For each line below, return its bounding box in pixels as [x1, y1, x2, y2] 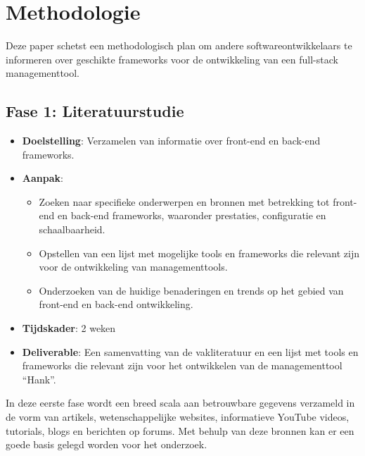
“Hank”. [22, 371, 56, 386]
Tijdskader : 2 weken [22, 321, 116, 335]
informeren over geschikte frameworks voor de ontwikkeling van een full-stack [6, 51, 338, 66]
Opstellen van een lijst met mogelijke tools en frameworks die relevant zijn [39, 245, 359, 260]
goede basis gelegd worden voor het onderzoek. [6, 437, 207, 452]
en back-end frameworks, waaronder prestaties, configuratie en [58, 208, 326, 223]
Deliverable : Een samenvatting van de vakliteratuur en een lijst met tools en [22, 344, 359, 359]
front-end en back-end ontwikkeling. [39, 297, 193, 312]
